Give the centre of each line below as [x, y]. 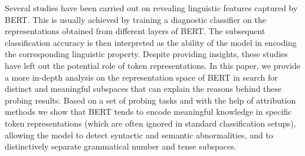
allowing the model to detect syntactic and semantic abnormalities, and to [139, 135]
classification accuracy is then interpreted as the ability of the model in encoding [151, 42]
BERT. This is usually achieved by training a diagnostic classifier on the [135, 19]
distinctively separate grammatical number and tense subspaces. [121, 146]
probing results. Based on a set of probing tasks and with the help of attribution [150, 100]
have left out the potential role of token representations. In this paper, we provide [152, 65]
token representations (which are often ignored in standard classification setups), [150, 123]
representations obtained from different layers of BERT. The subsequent [135, 31]
